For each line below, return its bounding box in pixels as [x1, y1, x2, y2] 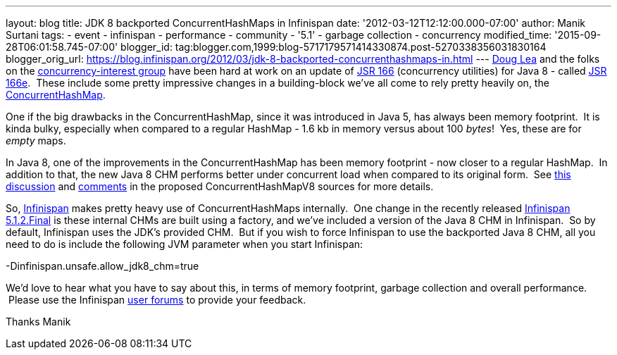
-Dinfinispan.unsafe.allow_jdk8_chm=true [6, 260, 199, 272]
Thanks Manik [6, 316, 71, 328]
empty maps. [6, 135, 66, 147]
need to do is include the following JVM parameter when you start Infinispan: [6, 238, 363, 250]
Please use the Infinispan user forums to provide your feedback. [8, 294, 306, 306]
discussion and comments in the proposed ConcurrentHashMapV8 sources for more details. [6, 180, 434, 192]
